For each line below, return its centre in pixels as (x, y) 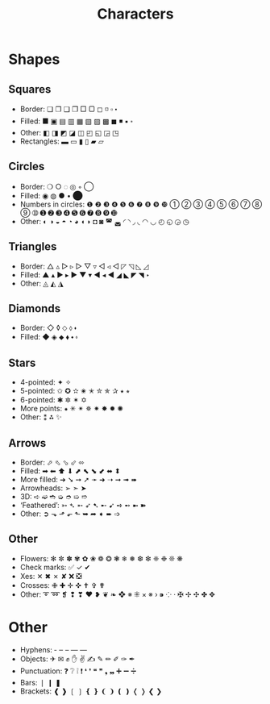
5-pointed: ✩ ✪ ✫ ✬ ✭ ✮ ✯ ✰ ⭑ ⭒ (75, 391)
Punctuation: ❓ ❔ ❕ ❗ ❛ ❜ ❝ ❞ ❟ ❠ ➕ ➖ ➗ (78, 671)
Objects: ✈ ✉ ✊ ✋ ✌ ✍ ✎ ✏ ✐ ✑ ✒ (77, 659)
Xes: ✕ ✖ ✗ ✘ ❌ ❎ (51, 576)
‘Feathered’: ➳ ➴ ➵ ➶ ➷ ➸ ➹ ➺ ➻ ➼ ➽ (83, 506)
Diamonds (35, 308)
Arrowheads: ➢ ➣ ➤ (53, 488)
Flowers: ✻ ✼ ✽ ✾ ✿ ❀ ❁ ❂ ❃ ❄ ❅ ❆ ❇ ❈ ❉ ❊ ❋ (102, 558)
